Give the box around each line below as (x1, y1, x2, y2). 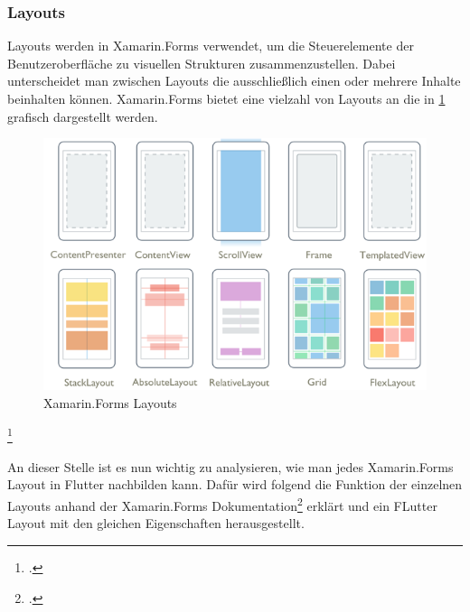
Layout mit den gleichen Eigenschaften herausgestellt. (7, 514, 305, 533)
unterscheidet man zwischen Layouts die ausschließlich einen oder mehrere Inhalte (7, 71, 461, 90)
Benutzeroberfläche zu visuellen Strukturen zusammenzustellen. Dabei (7, 53, 396, 72)
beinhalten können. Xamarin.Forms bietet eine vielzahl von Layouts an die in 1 (7, 89, 446, 107)
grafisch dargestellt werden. (7, 107, 158, 125)
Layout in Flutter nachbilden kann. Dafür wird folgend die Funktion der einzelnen (7, 475, 463, 494)
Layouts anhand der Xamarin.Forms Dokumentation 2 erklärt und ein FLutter (7, 494, 437, 515)
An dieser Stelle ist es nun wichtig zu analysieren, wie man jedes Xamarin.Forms (7, 457, 454, 476)
